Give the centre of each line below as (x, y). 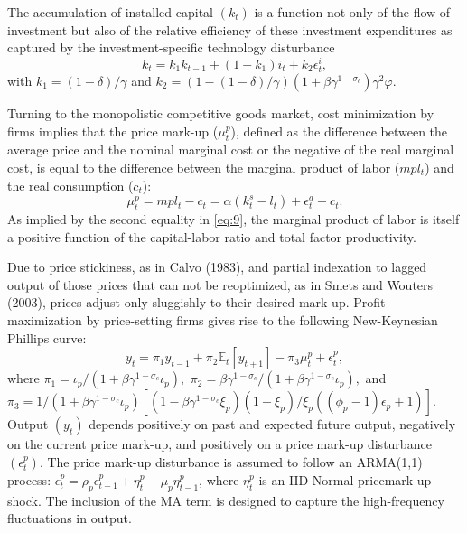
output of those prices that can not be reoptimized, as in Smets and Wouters (220, 284)
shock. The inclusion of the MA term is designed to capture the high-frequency (226, 500)
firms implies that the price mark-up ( (113, 131)
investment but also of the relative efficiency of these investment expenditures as (230, 29)
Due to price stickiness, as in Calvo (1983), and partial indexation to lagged (217, 267)
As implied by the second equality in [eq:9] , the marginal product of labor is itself (233, 218)
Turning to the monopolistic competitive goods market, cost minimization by (221, 113)
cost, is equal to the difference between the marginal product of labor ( (204, 167)
